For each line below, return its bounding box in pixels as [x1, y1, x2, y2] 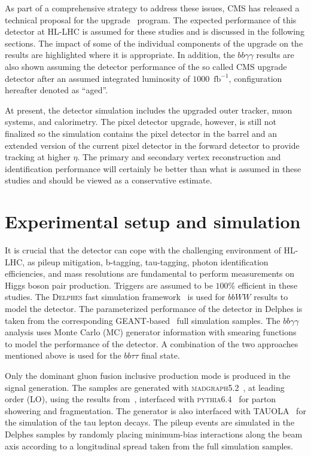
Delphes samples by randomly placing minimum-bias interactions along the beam [5, 427, 303, 440]
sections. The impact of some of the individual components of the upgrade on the [5, 36, 303, 49]
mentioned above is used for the [5, 349, 121, 362]
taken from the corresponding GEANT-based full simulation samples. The [5, 314, 280, 326]
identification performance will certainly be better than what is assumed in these [5, 162, 301, 175]
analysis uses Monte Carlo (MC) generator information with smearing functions [5, 326, 297, 338]
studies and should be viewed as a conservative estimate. [5, 174, 212, 186]
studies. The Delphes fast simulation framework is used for [5, 290, 225, 303]
